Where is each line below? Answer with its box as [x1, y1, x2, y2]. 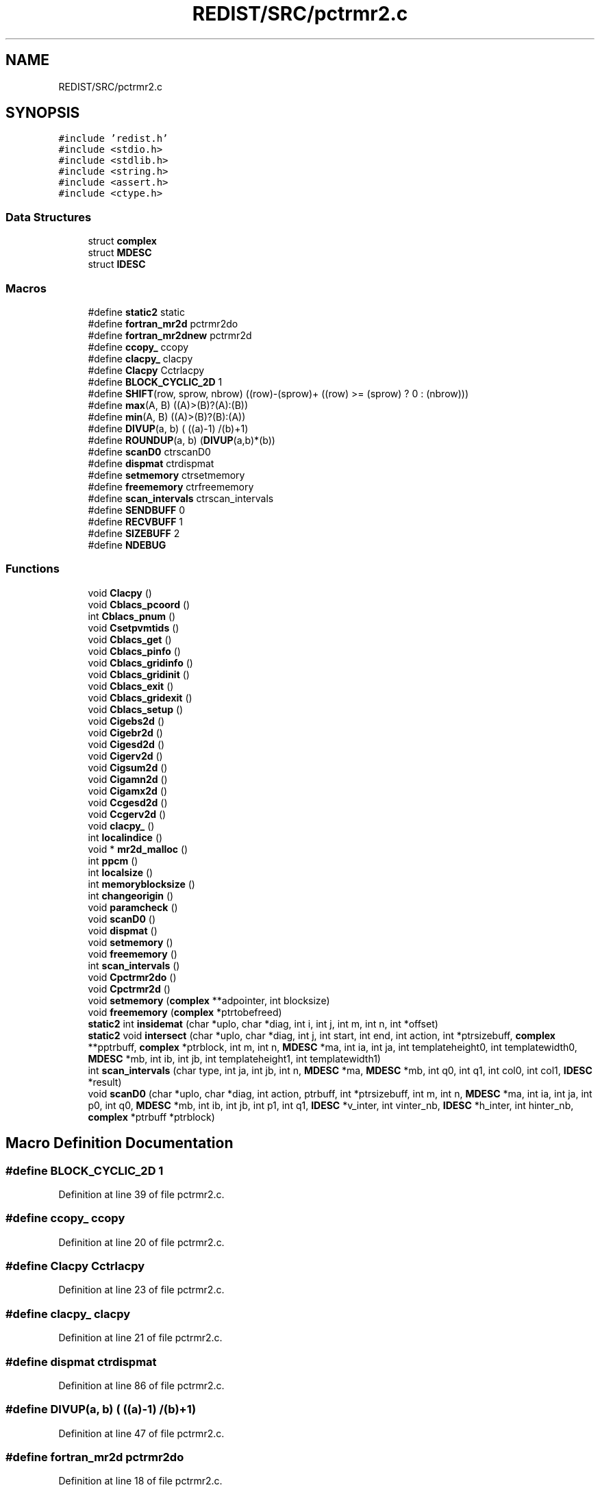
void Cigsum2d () [88, 761, 168, 773]
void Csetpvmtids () [88, 621, 179, 634]
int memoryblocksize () [88, 878, 195, 890]
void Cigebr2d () [88, 726, 163, 738]
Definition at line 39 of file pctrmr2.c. [58, 1188, 225, 1200]
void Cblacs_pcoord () [88, 598, 190, 610]
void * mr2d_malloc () [88, 843, 188, 855]
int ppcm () [88, 854, 138, 867]
